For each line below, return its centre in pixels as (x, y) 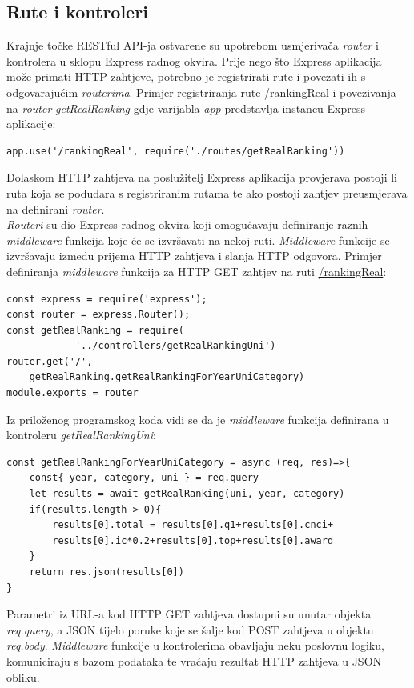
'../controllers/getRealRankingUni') (175, 346)
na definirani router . (56, 208)
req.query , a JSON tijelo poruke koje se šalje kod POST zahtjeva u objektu (190, 629)
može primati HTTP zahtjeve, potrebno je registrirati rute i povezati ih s (186, 76)
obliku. (23, 676)
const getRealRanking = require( (95, 330)
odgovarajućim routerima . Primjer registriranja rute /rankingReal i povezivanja (201, 92)
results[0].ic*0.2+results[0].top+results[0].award (193, 540)
